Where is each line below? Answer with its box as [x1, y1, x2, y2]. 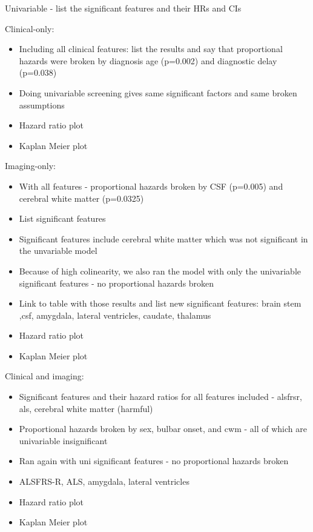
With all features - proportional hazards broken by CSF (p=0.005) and [19, 179, 283, 192]
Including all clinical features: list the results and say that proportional [19, 42, 283, 55]
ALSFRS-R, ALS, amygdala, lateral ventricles [19, 475, 189, 488]
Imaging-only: [5, 159, 56, 172]
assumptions [19, 98, 65, 111]
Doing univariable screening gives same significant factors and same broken [19, 86, 297, 99]
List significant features [19, 212, 106, 225]
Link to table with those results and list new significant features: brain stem [19, 297, 301, 310]
